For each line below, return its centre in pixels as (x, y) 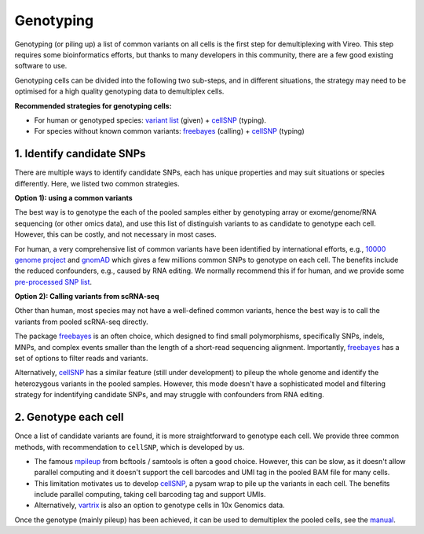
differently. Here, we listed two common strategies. (97, 183)
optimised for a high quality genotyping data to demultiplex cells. (119, 91)
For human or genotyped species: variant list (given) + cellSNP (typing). (150, 120)
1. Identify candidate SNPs (80, 154)
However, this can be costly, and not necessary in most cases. (115, 234)
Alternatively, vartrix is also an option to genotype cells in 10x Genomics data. (160, 505)
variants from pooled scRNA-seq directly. (81, 322)
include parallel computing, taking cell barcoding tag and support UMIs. (150, 495)
